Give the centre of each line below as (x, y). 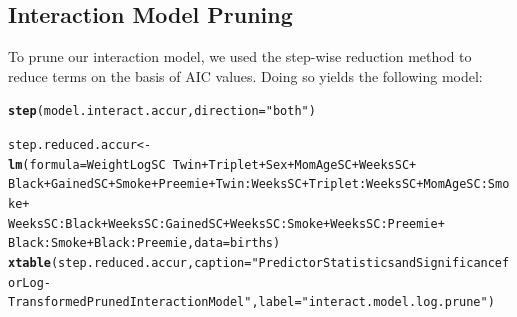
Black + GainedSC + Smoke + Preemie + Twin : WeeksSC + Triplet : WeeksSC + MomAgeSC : (248, 184)
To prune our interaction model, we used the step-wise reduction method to (240, 56)
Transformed (47, 302)
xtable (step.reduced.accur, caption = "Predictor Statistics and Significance (255, 262)
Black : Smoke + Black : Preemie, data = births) (144, 243)
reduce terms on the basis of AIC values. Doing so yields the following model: (245, 75)
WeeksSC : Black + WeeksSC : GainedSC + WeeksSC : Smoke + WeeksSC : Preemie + (226, 223)
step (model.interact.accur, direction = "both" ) (162, 111)
